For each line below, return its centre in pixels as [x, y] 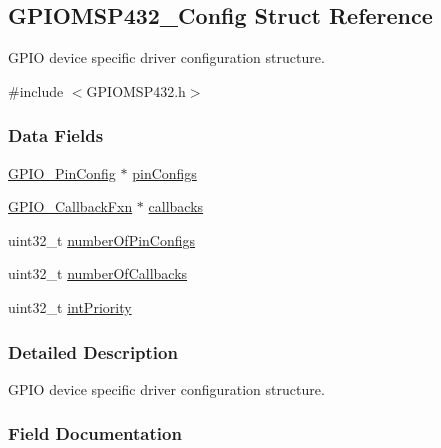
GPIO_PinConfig [62, 172]
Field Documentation [95, 433]
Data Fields [56, 135]
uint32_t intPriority [70, 306]
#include [36, 90]
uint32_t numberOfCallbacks [98, 273]
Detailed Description [93, 351]
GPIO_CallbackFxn [70, 206]
